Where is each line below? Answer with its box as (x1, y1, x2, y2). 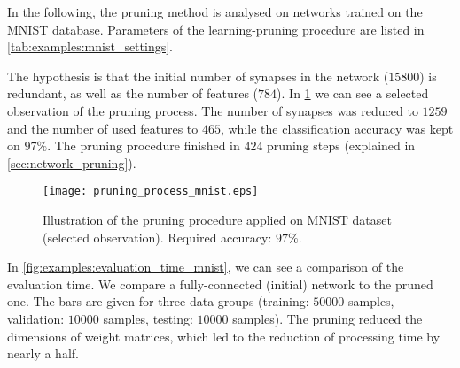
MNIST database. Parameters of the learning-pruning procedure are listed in (7, 19, 425, 38)
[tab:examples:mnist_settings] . (7, 37, 173, 56)
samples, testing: (103, 309, 193, 327)
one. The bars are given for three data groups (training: (7, 292, 309, 310)
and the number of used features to (7, 119, 199, 137)
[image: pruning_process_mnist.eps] (43, 185, 259, 198)
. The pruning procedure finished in (47, 136, 240, 155)
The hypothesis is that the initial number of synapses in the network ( (7, 66, 389, 85)
